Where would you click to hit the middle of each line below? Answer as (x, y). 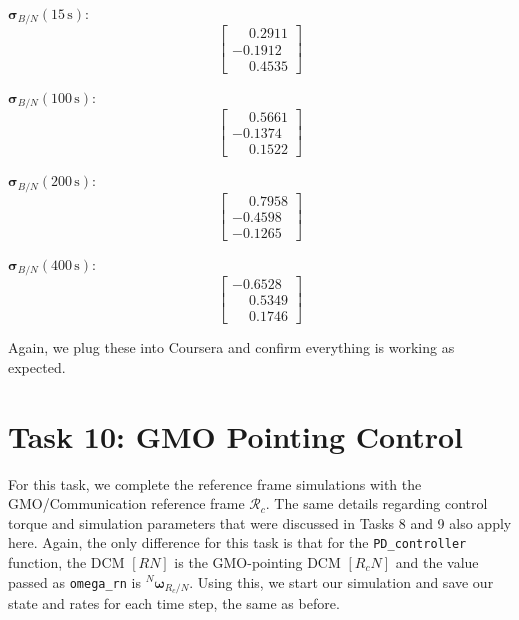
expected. (37, 366)
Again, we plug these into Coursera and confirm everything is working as (231, 347)
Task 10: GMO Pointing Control (235, 435)
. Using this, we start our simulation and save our (341, 581)
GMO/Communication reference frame (126, 503)
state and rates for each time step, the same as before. (174, 602)
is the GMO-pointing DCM (257, 561)
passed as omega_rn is (75, 581)
